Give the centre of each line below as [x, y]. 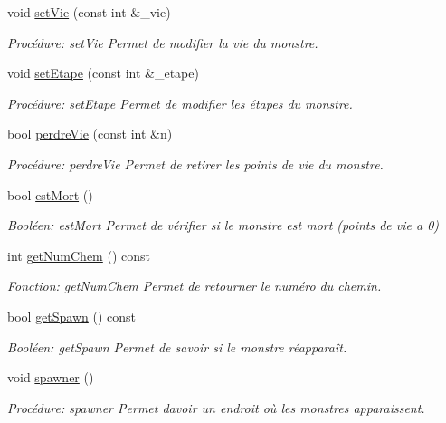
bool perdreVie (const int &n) [90, 134]
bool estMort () [50, 194]
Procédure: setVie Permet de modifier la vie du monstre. [163, 42]
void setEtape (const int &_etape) [103, 73]
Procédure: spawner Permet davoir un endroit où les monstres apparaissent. [216, 407]
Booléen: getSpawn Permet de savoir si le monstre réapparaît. [177, 346]
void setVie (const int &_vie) [89, 12]
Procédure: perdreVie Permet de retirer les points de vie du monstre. [195, 163]
